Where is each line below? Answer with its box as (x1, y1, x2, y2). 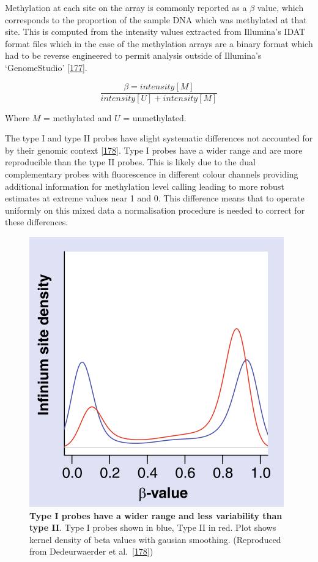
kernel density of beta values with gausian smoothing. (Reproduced (29, 533, 281, 545)
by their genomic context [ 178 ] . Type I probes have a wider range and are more (5, 143, 303, 156)
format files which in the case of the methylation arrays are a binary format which (5, 37, 313, 50)
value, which (257, 1, 304, 13)
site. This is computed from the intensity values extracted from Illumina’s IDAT (5, 25, 306, 38)
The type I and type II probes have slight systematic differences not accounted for (5, 132, 313, 144)
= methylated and (43, 111, 112, 124)
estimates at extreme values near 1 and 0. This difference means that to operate (5, 192, 305, 204)
